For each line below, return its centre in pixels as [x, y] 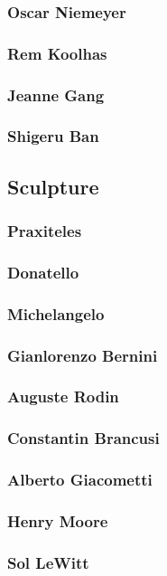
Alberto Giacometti [80, 480]
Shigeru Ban [53, 136]
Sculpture [53, 186]
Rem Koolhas [57, 53]
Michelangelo [56, 313]
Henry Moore [58, 520]
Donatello [43, 272]
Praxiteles [45, 231]
